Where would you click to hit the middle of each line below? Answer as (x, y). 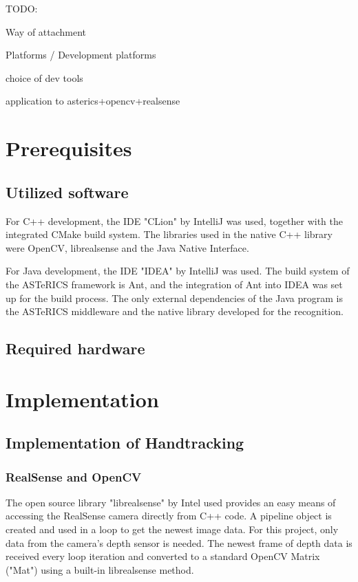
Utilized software (67, 192)
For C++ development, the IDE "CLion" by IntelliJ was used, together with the (174, 220)
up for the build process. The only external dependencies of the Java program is (174, 298)
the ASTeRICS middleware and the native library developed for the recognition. (175, 311)
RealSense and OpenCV (74, 476)
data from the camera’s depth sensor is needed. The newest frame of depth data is (179, 542)
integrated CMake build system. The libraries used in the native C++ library (169, 234)
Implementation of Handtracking (125, 443)
